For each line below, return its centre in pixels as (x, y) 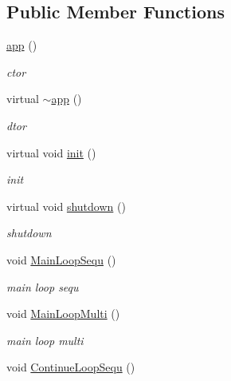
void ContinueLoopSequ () (71, 367)
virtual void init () (51, 152)
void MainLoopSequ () (61, 259)
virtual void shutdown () (66, 206)
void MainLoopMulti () (63, 314)
